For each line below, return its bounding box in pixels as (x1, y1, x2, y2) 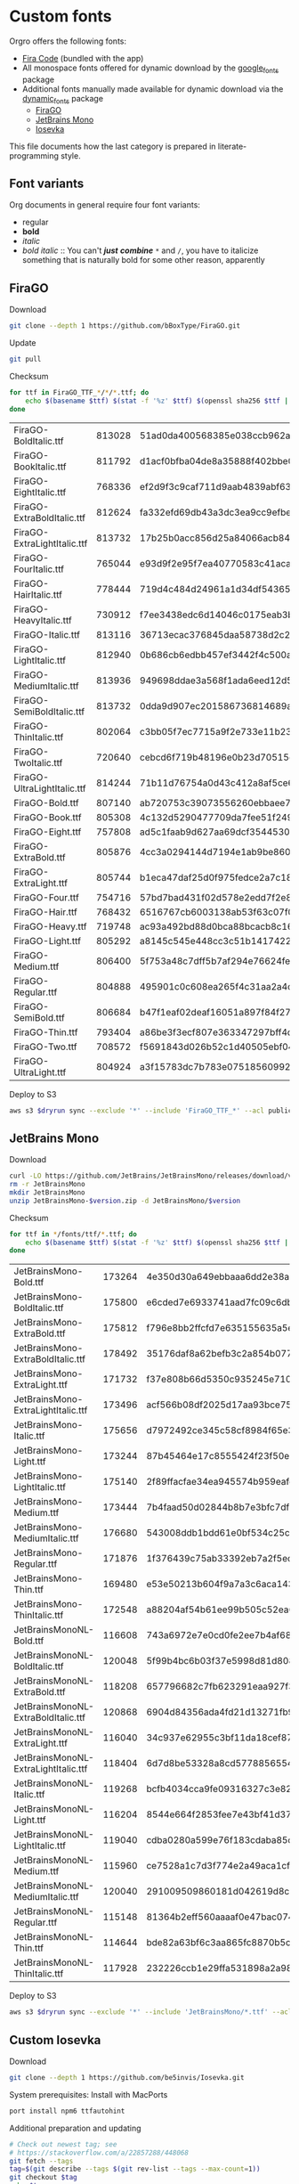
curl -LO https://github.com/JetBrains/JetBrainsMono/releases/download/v (9, 1171, 293, 1181)
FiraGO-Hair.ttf (13, 906, 77, 918)
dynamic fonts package (21, 93, 104, 106)
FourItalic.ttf (13, 563, 65, 575)
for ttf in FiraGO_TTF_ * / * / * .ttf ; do (9, 387, 149, 397)
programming (9, 150, 60, 161)
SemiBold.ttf (13, 1011, 65, 1023)
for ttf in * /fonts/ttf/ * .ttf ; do (9, 1229, 138, 1239)
